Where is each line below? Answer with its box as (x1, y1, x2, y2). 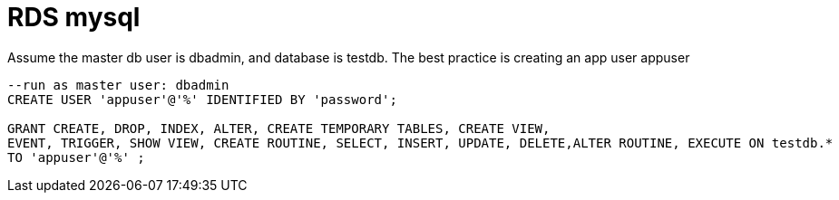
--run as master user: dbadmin (7, 77, 229, 92)
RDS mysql (7, 2, 141, 33)
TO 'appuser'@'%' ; (7, 149, 145, 165)
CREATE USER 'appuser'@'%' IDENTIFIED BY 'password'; (7, 91, 397, 107)
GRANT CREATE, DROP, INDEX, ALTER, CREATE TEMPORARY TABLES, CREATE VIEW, (7, 120, 551, 136)
